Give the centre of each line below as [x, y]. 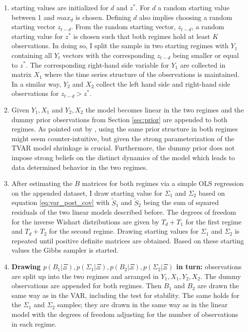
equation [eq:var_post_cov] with [60, 202]
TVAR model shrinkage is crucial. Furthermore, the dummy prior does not [123, 148]
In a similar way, [36, 83]
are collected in [203, 65]
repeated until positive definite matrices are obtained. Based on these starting [128, 240]
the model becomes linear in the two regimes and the [165, 109]
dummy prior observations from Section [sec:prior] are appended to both [119, 119]
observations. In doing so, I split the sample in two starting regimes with [120, 46]
